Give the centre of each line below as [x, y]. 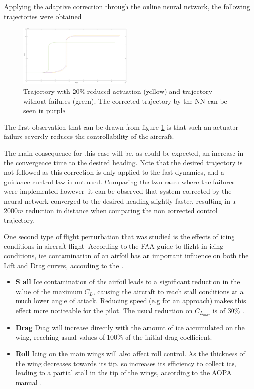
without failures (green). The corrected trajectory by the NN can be [125, 101]
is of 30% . [228, 310]
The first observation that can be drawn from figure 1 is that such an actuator [121, 126]
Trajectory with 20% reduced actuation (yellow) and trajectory [118, 91]
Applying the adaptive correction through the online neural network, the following [127, 6]
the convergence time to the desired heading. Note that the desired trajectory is [123, 162]
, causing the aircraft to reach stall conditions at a [168, 291]
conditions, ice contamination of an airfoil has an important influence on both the [126, 255]
